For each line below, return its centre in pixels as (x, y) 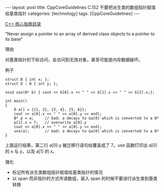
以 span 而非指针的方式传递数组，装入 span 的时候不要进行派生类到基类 (85, 178)
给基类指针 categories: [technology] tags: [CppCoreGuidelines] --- (72, 14)
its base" (14, 39)
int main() (16, 101)
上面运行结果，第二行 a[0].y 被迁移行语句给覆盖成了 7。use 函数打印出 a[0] (81, 145)
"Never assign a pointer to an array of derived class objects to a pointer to (80, 34)
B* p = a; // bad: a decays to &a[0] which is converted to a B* (87, 118)
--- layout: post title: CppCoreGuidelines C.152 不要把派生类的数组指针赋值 (81, 7)
